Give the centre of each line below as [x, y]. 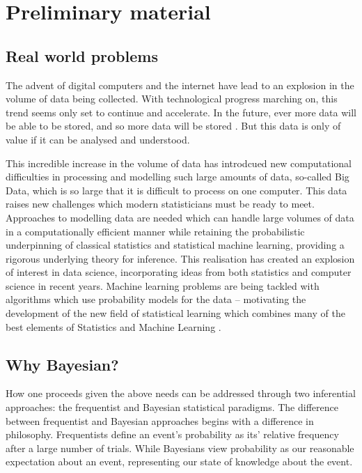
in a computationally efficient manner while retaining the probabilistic [155, 231]
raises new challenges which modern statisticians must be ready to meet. [160, 204]
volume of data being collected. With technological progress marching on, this [172, 99]
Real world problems [82, 55]
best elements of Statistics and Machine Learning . [113, 326]
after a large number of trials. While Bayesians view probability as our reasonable [180, 448]
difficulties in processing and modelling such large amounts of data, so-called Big [178, 177]
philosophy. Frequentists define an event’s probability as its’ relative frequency [172, 434]
